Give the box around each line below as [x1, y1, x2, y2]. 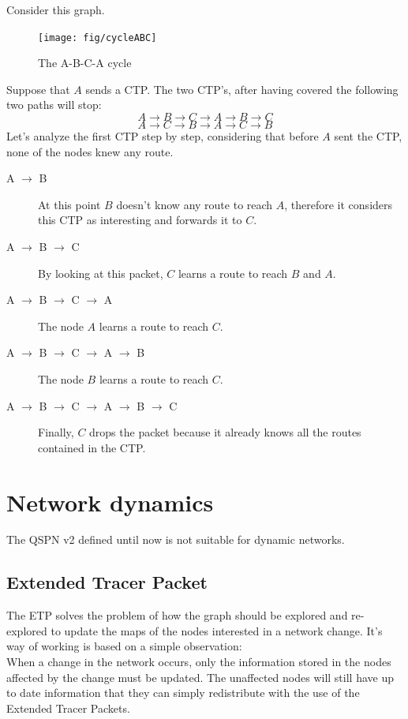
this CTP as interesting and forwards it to [38, 212, 242, 228]
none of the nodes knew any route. [6, 143, 174, 159]
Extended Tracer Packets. [6, 699, 130, 716]
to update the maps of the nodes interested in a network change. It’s [51, 622, 383, 638]
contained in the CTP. [38, 439, 146, 455]
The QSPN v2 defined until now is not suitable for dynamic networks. [6, 531, 345, 548]
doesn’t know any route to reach [116, 196, 273, 212]
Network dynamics [6, 485, 214, 518]
